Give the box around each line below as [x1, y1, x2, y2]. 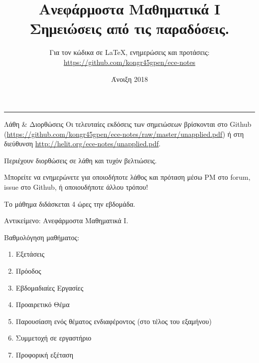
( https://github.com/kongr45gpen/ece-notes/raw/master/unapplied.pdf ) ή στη [4, 128, 244, 139]
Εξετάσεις [15, 249, 45, 259]
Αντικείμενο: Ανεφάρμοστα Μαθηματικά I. [4, 215, 129, 226]
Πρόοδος [15, 266, 41, 276]
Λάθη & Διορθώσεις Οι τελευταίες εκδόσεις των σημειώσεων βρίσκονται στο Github [4, 119, 252, 129]
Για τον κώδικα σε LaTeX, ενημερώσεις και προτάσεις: [49, 47, 210, 57]
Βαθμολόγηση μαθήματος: [4, 232, 80, 242]
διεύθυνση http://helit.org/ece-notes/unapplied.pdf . [4, 138, 161, 149]
